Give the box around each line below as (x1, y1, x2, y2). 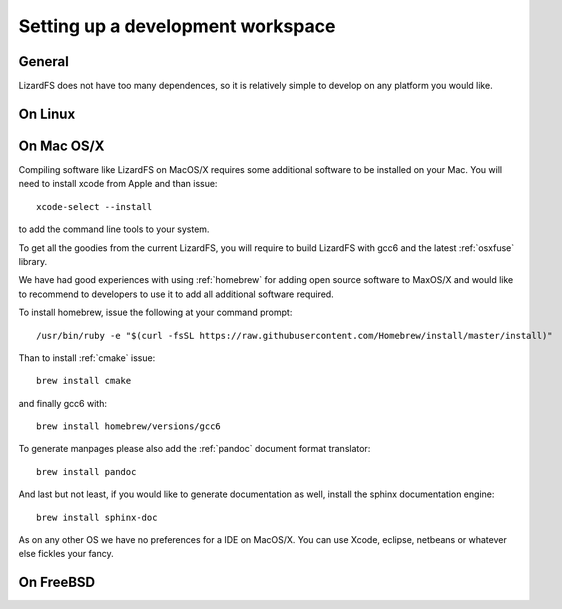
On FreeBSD (18, 574, 96, 591)
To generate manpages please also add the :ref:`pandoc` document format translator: (18, 443, 371, 455)
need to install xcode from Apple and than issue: (18, 178, 218, 190)
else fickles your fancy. (18, 548, 114, 560)
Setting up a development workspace (18, 15, 336, 37)
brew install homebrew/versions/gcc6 (36, 421, 222, 432)
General (18, 53, 70, 70)
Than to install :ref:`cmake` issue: (18, 351, 156, 364)
